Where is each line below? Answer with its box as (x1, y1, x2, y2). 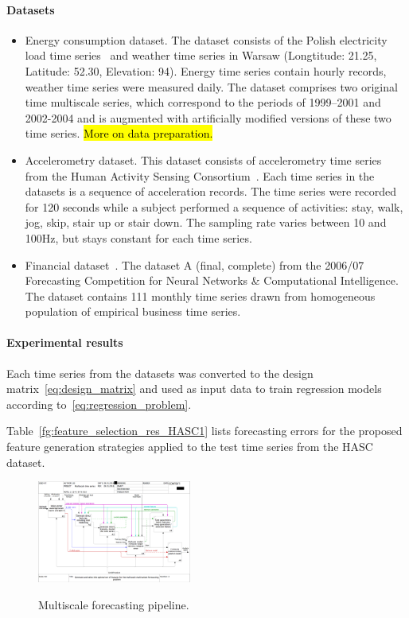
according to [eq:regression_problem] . (6, 395, 192, 412)
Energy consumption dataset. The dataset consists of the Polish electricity (25, 31, 388, 48)
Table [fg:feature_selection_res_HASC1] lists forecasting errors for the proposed (6, 422, 403, 439)
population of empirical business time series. (25, 303, 241, 320)
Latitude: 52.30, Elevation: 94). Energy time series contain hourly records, (25, 62, 387, 79)
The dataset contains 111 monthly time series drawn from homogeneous (25, 287, 376, 304)
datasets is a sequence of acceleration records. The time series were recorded (25, 183, 396, 200)
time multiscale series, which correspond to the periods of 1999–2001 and (25, 94, 381, 111)
